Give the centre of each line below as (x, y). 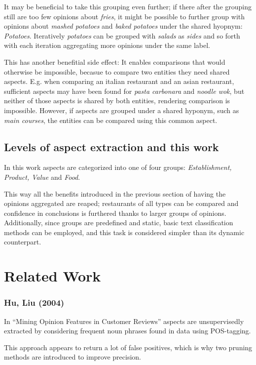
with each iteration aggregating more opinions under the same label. (107, 45)
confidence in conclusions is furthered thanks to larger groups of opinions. (115, 213)
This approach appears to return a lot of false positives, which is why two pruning (128, 347)
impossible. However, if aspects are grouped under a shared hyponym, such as (122, 110)
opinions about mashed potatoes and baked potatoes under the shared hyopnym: (123, 26)
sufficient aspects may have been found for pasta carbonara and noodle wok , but (124, 91)
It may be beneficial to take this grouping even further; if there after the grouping (128, 6)
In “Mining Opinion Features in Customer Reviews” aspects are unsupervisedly (124, 321)
